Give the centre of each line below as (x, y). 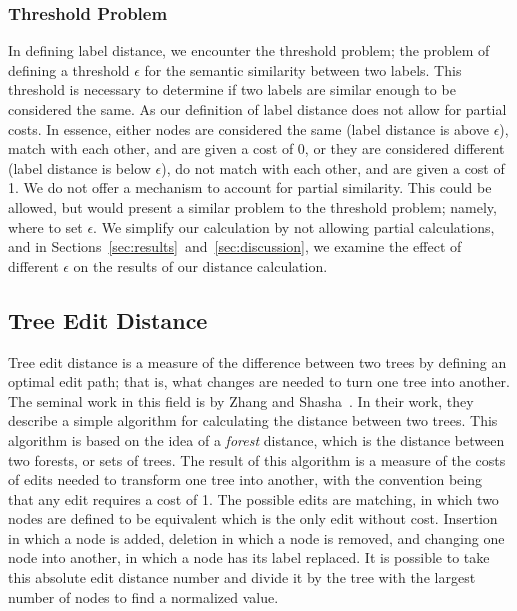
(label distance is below (79, 167)
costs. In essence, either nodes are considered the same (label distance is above (248, 128)
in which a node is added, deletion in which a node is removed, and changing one (256, 537)
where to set (45, 226)
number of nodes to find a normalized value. (143, 596)
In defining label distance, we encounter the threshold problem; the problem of (249, 50)
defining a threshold (69, 69)
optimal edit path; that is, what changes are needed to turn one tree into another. (259, 381)
